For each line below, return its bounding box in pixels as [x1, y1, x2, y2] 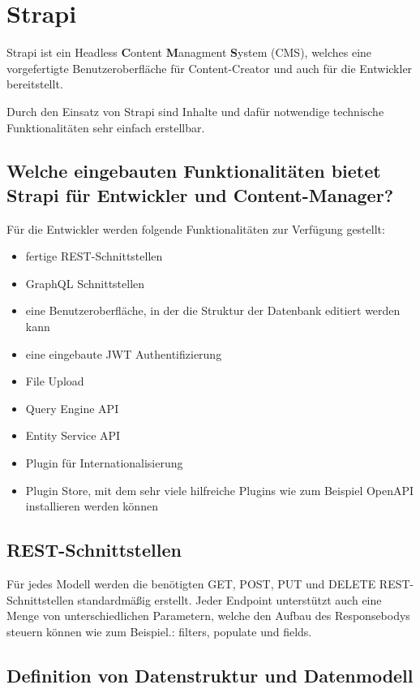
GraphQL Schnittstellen [25, 274, 145, 291]
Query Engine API [25, 399, 119, 416]
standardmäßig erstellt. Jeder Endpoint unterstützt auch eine [77, 591, 382, 608]
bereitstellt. [6, 75, 63, 93]
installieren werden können [25, 497, 158, 515]
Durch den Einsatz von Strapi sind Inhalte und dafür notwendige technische [6, 102, 384, 119]
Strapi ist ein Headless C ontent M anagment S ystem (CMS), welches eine [6, 44, 372, 61]
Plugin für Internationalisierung [25, 454, 183, 472]
